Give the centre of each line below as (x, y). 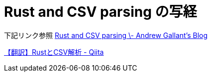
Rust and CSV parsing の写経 (101, 12)
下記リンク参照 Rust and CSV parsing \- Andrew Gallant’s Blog (106, 35)
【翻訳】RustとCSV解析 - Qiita (54, 52)
